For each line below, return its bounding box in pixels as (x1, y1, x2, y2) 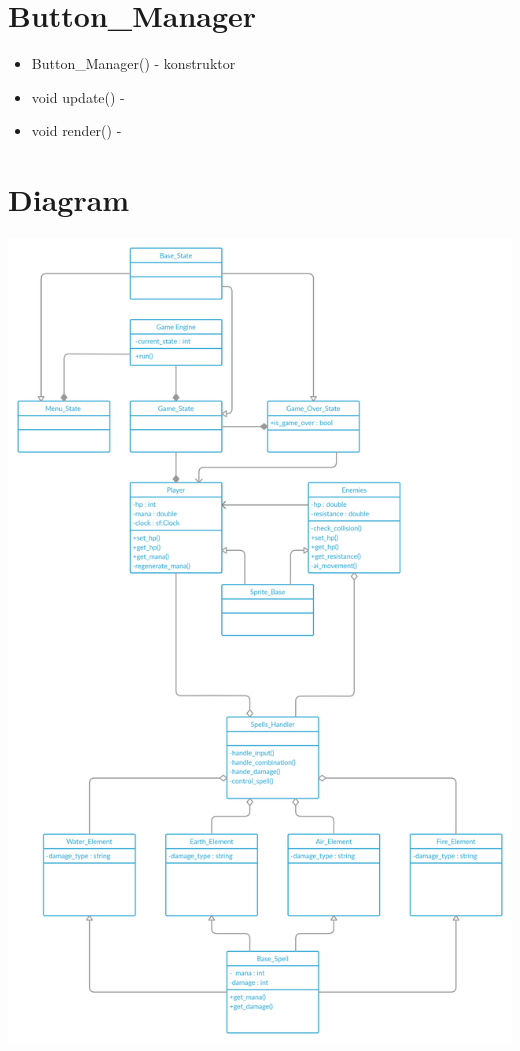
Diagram (8, 179, 130, 220)
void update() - (31, 86, 125, 107)
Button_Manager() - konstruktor (31, 53, 236, 74)
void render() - (31, 120, 122, 141)
